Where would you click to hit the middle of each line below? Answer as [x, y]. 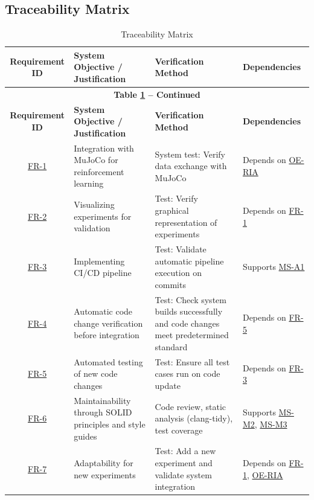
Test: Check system [191, 299]
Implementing [99, 261]
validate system [183, 474]
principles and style [110, 424]
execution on [178, 273]
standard [171, 346]
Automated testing [108, 361]
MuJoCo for [96, 160]
